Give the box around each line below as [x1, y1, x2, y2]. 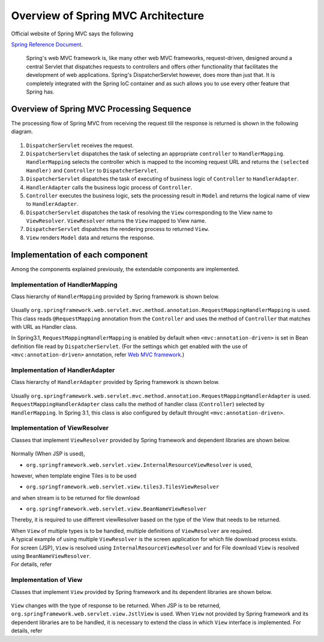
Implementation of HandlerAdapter [11, 366, 115, 374]
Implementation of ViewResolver [11, 424, 109, 432]
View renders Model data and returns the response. [26, 234, 155, 241]
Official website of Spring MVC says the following [11, 30, 134, 37]
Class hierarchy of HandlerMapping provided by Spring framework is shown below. [11, 293, 220, 300]
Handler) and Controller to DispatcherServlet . [26, 167, 159, 174]
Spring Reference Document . [11, 41, 83, 48]
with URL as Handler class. [11, 323, 78, 331]
